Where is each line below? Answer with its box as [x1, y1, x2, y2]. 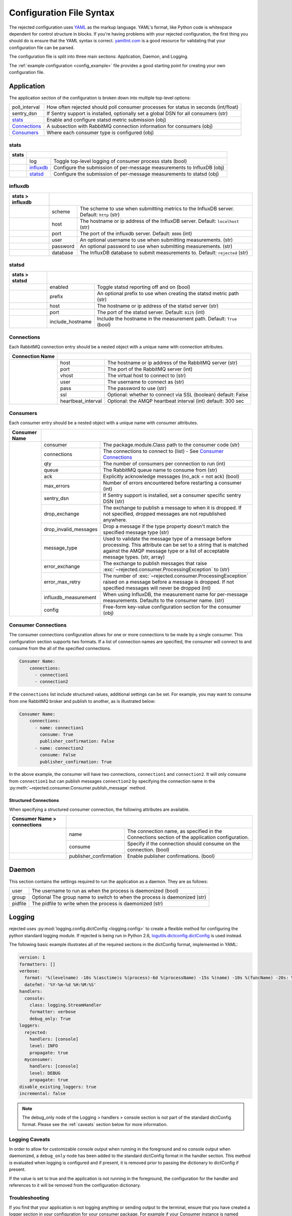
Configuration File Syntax [9, 7, 115, 18]
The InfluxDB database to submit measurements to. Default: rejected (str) [79, 249, 248, 256]
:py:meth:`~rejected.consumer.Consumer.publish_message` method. [9, 785, 146, 791]
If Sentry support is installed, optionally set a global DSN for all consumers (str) [46, 110, 228, 117]
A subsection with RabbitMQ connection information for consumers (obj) [46, 123, 213, 130]
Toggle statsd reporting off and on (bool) [97, 284, 191, 290]
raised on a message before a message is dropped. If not [103, 578, 234, 585]
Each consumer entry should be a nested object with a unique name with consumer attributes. [9, 420, 198, 426]
